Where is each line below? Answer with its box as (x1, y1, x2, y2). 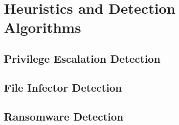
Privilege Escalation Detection (4, 50, 160, 66)
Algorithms (4, 17, 81, 37)
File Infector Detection (4, 79, 122, 95)
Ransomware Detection (4, 108, 124, 124)
